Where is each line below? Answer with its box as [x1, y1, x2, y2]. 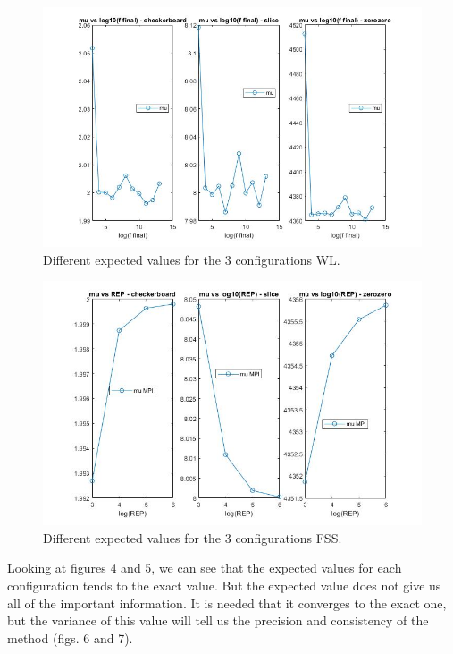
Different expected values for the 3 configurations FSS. [43, 528, 342, 547]
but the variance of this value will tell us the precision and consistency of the [7, 611, 429, 630]
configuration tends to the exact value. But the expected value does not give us [7, 576, 441, 595]
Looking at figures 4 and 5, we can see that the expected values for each [7, 558, 402, 577]
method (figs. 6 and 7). [7, 628, 133, 647]
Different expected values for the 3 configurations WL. [43, 250, 340, 268]
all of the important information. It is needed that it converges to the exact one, [7, 593, 447, 612]
